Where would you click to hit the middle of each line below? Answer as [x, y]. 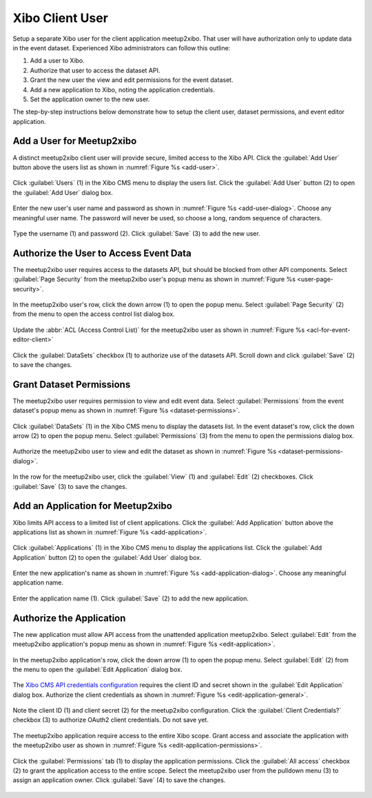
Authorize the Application [69, 618]
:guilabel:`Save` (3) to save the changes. [70, 486]
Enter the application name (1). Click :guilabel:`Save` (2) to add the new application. [131, 598]
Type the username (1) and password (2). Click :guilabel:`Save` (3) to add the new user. [137, 233]
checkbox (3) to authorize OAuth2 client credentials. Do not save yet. [111, 720]
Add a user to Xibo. [58, 61]
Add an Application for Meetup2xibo [92, 506]
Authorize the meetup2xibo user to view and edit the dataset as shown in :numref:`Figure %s [145, 452]
